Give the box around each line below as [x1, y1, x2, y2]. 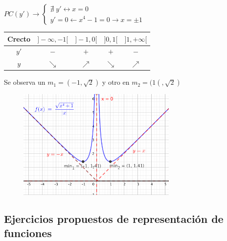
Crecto [7, 33, 31, 44]
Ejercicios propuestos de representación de [4, 211, 224, 226]
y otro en [102, 77, 130, 87]
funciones [4, 225, 52, 240]
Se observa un [4, 77, 45, 87]
